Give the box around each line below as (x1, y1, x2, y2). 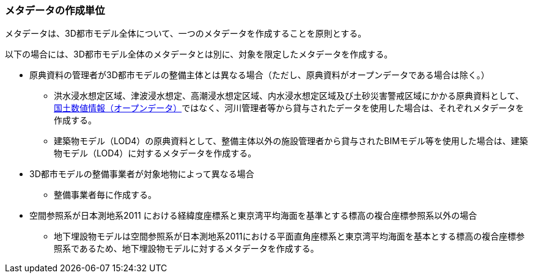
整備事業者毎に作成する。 (54, 189, 156, 200)
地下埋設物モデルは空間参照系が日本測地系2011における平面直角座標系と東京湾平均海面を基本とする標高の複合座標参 (54, 231, 525, 242)
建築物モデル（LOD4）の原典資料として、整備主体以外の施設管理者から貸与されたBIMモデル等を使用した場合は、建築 (54, 136, 528, 147)
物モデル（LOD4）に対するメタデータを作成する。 (54, 148, 257, 159)
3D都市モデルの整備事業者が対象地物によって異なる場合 (29, 169, 254, 180)
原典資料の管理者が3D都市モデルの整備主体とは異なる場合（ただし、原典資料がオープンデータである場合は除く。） (29, 70, 490, 81)
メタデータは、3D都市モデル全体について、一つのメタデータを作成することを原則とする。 (5, 28, 367, 39)
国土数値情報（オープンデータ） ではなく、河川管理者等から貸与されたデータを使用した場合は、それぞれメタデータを (54, 103, 524, 114)
